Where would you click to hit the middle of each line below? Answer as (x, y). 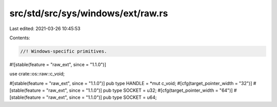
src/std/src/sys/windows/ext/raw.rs (89, 13)
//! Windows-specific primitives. (64, 51)
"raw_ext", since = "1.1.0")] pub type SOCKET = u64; (102, 97)
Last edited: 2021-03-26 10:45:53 (45, 29)
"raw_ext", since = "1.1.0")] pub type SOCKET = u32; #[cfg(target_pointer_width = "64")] (140, 90)
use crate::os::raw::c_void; (37, 74)
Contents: (20, 38)
